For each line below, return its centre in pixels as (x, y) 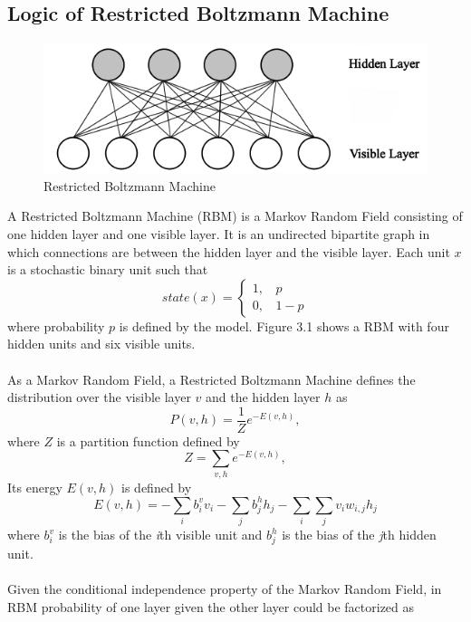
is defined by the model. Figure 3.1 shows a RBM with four (284, 325)
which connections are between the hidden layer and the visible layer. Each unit (229, 251)
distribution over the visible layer (99, 397)
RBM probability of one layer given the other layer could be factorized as (211, 606)
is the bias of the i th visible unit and (160, 535)
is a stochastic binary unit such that (108, 269)
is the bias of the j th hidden (359, 535)
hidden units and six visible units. (101, 344)
